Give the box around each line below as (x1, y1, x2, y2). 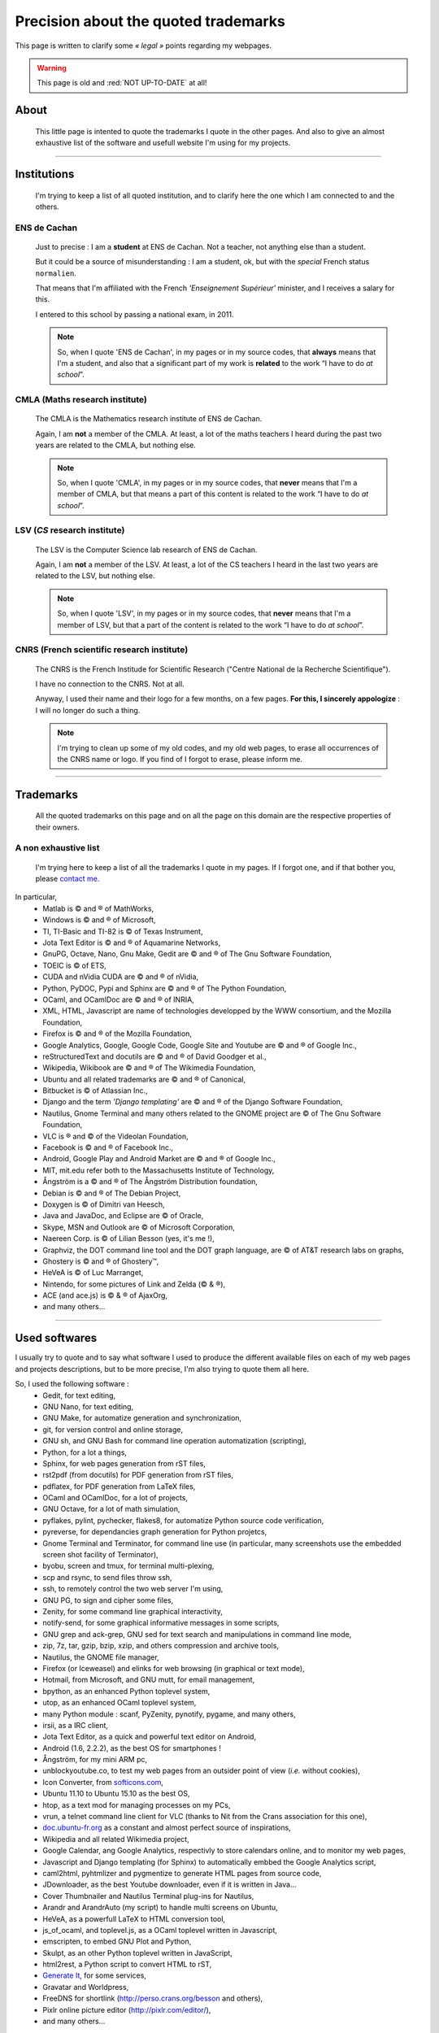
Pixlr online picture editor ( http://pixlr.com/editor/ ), (42, 2005, 211, 2014)
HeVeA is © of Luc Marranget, (42, 1268, 144, 1278)
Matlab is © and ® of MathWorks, (42, 903, 154, 913)
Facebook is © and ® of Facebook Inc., (42, 1143, 174, 1152)
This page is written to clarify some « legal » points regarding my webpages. (15, 41, 272, 50)
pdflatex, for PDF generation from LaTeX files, (42, 1481, 196, 1491)
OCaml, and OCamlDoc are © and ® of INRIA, (42, 995, 194, 1004)
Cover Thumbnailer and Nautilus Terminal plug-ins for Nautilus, (42, 1891, 254, 1900)
